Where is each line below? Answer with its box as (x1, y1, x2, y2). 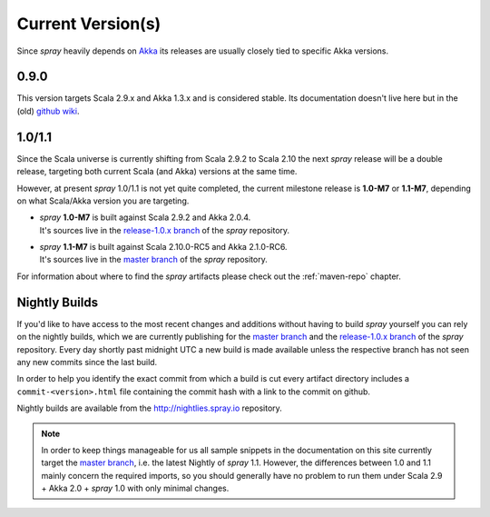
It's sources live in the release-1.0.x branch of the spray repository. (39, 224, 290, 235)
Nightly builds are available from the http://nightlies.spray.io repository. (16, 403, 283, 413)
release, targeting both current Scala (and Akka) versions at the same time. (16, 166, 298, 177)
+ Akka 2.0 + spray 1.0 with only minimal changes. (41, 482, 230, 494)
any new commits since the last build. (16, 356, 158, 367)
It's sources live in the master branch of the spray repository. (39, 254, 268, 265)
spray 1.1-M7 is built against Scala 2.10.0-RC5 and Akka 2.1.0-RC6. (39, 242, 288, 253)
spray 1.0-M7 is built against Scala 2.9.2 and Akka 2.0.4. (39, 212, 251, 223)
